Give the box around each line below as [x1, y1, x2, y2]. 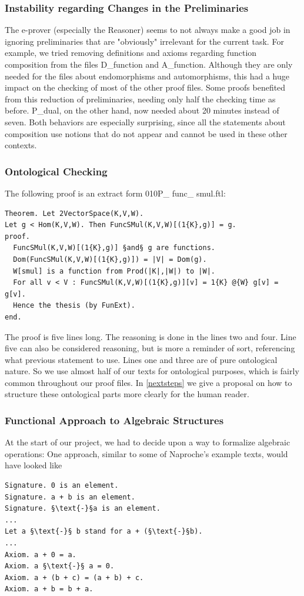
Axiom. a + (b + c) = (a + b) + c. [5, 573, 144, 582]
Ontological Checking [5, 164, 108, 178]
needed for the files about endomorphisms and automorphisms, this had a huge [5, 69, 289, 82]
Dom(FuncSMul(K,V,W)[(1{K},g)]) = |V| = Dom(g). [13, 255, 207, 264]
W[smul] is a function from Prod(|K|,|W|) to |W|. [13, 267, 215, 275]
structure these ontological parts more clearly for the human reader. [5, 388, 249, 400]
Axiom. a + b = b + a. [5, 585, 93, 594]
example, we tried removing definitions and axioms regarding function [5, 46, 257, 59]
